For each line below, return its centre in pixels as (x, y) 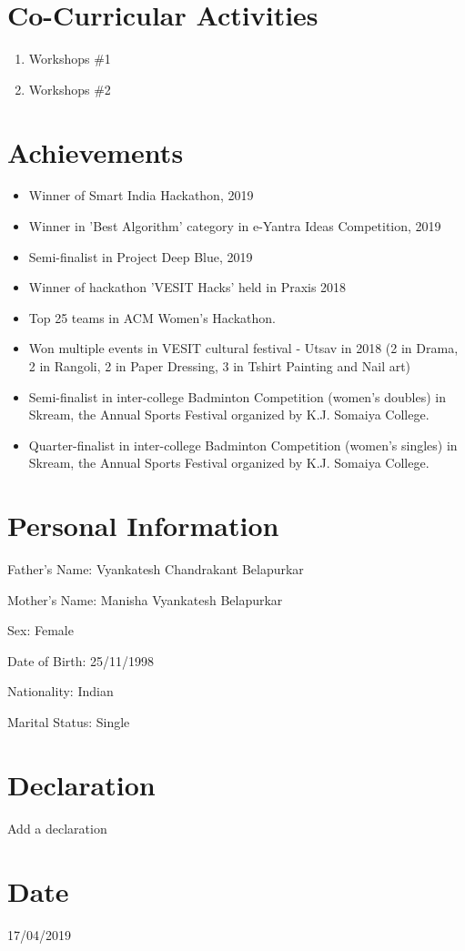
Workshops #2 (70, 89)
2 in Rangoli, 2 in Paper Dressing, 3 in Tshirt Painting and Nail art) (220, 366)
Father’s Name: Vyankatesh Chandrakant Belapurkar (156, 569)
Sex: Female (40, 630)
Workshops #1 (70, 59)
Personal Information (143, 526)
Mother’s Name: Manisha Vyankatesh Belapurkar (145, 599)
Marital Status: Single (69, 722)
